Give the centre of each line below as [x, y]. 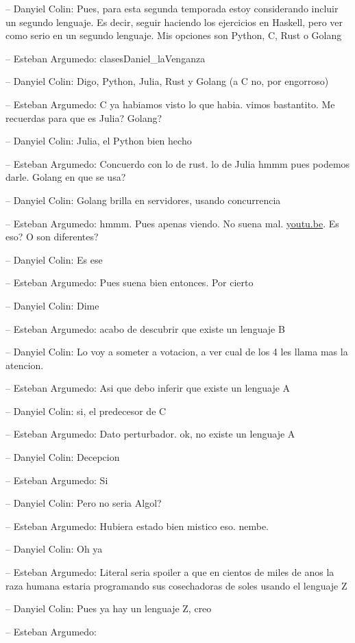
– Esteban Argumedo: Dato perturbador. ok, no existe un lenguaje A [150, 434]
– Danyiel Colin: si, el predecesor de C [86, 411]
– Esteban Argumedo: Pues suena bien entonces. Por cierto [130, 282]
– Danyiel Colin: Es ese [54, 259]
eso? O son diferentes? [52, 237]
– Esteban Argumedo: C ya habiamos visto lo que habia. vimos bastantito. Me [170, 104]
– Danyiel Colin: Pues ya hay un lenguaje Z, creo [109, 608]
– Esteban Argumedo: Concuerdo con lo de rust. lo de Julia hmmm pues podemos [178, 163]
